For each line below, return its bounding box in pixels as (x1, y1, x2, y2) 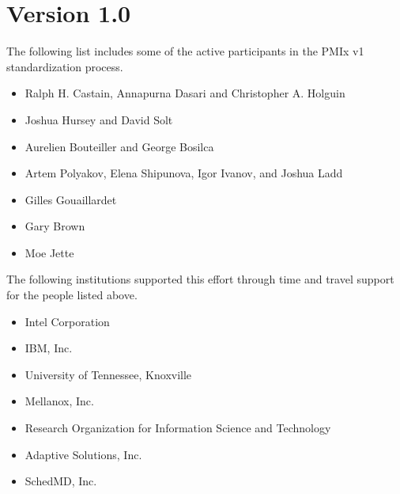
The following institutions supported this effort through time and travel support (6, 271, 394, 287)
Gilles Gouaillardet (25, 191, 117, 207)
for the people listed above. (6, 287, 138, 303)
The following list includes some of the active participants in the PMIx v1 (6, 43, 364, 59)
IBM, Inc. (25, 340, 73, 356)
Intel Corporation (25, 313, 110, 329)
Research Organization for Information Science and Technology (25, 420, 331, 436)
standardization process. (6, 58, 123, 74)
